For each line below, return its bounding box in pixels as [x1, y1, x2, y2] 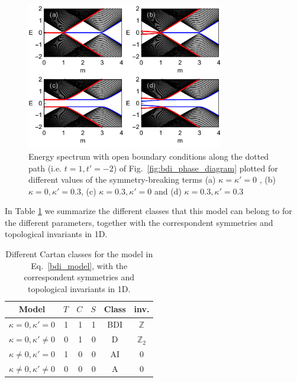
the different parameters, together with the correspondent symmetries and [5, 216, 273, 228]
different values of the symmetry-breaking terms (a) [28, 173, 216, 186]
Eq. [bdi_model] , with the [31, 259, 128, 271]
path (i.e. [28, 161, 62, 174]
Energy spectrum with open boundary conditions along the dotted [28, 150, 269, 162]
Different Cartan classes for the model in [5, 248, 153, 260]
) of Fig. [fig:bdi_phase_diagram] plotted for [113, 161, 278, 174]
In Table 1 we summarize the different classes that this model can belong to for [5, 205, 292, 217]
